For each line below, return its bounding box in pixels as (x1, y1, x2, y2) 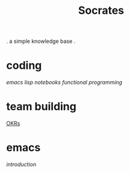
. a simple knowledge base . (6, 37, 76, 45)
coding (6, 58, 42, 72)
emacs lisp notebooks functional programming (6, 79, 122, 86)
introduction (6, 161, 37, 168)
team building (6, 100, 76, 113)
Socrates (78, 4, 125, 17)
